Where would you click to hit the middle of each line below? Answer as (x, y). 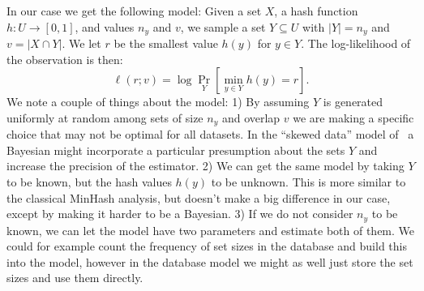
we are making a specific (353, 117)
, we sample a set (223, 26)
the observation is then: (65, 59)
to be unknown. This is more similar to (308, 182)
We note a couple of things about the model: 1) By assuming (158, 102)
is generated (353, 102)
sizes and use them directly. (75, 278)
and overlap (251, 117)
